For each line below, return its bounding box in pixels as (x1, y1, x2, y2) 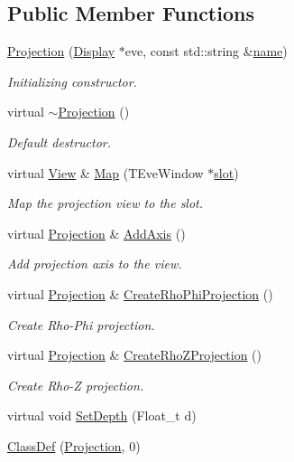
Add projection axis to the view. (7, 254, 182, 273)
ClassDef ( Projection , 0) (7, 436, 141, 455)
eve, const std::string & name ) (124, 42, 288, 61)
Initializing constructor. (7, 71, 137, 90)
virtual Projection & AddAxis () (7, 223, 186, 242)
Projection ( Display (7, 42, 115, 61)
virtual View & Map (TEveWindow (7, 163, 204, 182)
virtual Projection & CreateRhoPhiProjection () (7, 284, 273, 303)
